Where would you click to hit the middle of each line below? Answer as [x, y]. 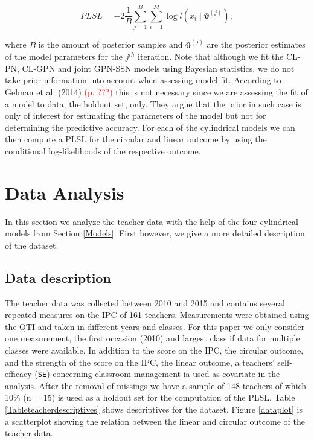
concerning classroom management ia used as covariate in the [166, 374]
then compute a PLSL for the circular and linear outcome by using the [136, 139]
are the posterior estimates [256, 44]
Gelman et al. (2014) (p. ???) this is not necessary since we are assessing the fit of [156, 91]
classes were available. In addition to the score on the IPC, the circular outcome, [154, 350]
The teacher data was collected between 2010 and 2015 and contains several [145, 303]
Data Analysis [65, 192]
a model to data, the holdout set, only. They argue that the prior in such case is [153, 103]
